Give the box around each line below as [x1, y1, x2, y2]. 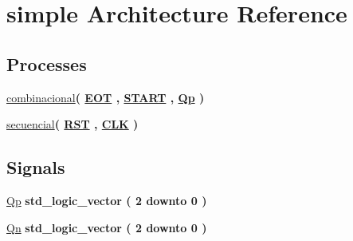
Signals [6, 155, 65, 180]
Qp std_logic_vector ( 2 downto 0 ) [6, 192, 207, 208]
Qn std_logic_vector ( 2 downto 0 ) [6, 219, 207, 235]
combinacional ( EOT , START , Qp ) [6, 89, 205, 105]
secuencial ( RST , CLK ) [6, 116, 139, 132]
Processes [6, 51, 87, 76]
